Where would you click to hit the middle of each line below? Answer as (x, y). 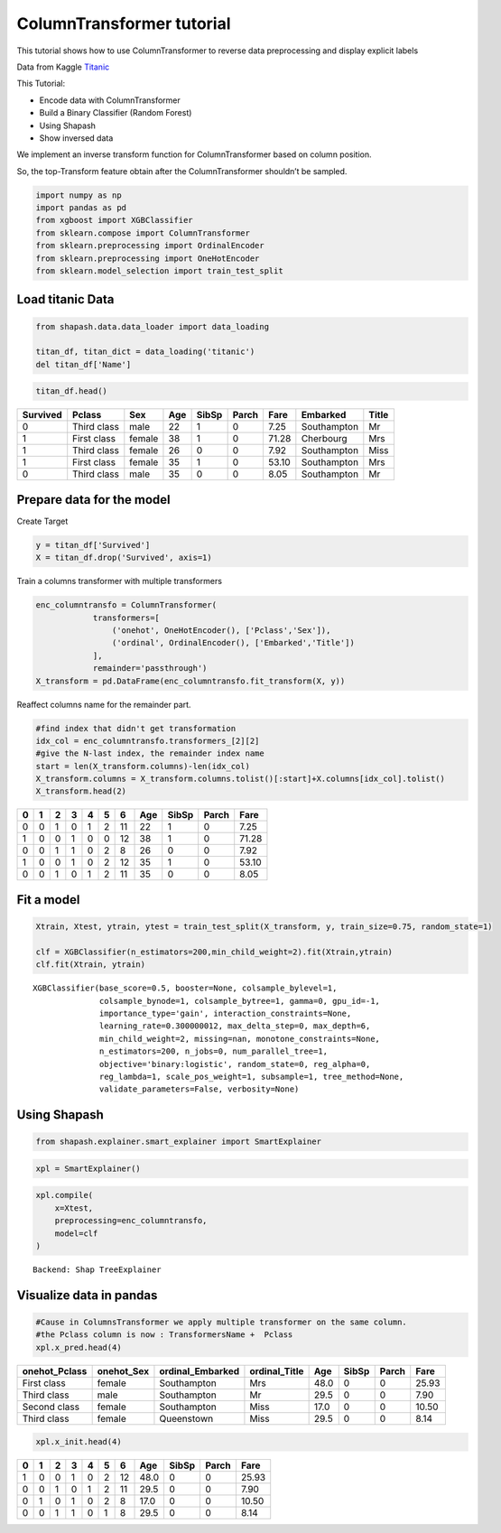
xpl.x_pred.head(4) (79, 1347)
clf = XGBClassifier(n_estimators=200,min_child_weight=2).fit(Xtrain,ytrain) (214, 952)
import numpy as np (79, 195)
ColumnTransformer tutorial (124, 23)
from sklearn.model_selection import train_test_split (159, 271)
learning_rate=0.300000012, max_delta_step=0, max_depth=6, (235, 1026)
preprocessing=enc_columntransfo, (131, 1221)
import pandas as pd (81, 208)
